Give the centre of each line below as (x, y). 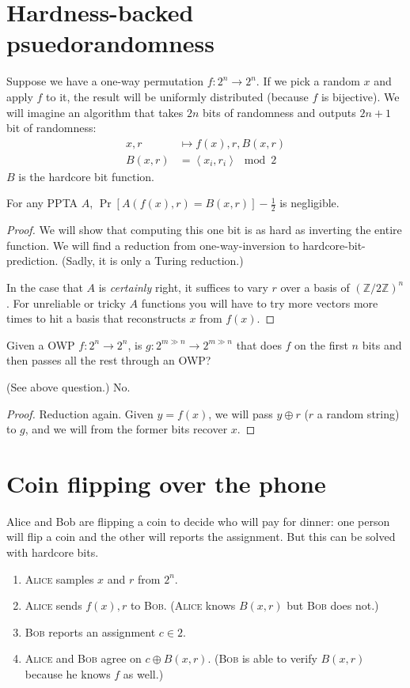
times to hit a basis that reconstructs (96, 318)
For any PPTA (42, 203)
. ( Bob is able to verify (262, 658)
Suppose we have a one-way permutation (105, 81)
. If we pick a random (308, 81)
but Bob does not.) (333, 605)
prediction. (32, 261)
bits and (382, 344)
